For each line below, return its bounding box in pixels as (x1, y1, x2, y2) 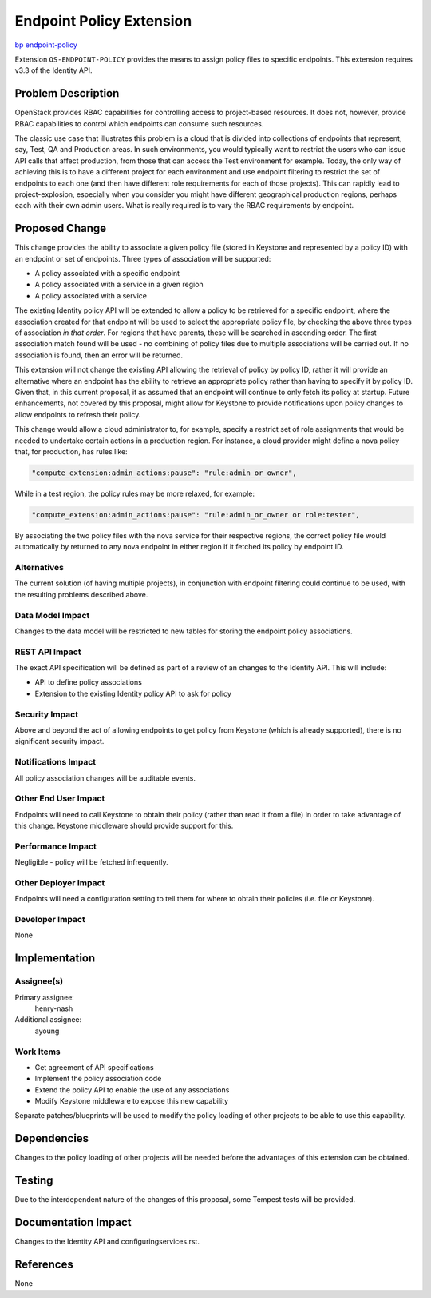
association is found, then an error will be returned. (14, 350, 184, 360)
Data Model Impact (14, 609, 90, 621)
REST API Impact (14, 646, 81, 657)
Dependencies (14, 1132, 89, 1145)
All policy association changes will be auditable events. (14, 773, 196, 783)
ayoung (34, 1026, 60, 1036)
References (14, 1258, 73, 1272)
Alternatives (14, 562, 64, 573)
